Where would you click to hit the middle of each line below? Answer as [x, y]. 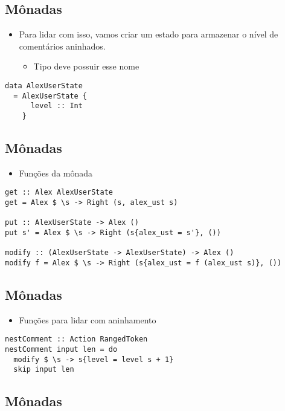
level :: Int [56, 106]
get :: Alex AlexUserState [59, 193]
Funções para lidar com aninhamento [88, 319]
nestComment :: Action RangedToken [76, 339]
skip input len [44, 370]
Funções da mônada [56, 173]
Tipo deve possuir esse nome [86, 66]
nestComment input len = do [61, 350]
